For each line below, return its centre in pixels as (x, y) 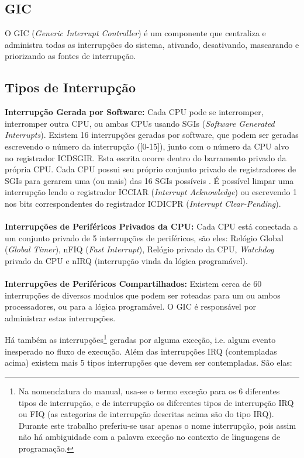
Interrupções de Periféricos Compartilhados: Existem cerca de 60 (133, 284)
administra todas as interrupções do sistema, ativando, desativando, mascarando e (152, 44)
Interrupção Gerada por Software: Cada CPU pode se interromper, (134, 112)
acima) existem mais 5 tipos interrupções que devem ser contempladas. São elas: (148, 362)
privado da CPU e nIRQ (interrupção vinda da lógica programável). (126, 260)
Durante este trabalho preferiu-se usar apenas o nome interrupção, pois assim (157, 425)
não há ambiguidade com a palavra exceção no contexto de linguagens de (149, 437)
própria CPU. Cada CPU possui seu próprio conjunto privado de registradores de (151, 169)
